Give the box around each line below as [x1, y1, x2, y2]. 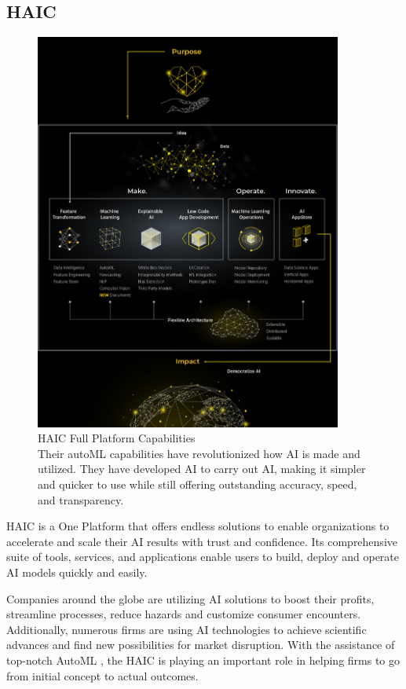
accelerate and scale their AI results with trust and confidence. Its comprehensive [6, 533, 397, 549]
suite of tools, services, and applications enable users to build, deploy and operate [6, 548, 400, 565]
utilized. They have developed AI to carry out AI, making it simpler [38, 460, 366, 477]
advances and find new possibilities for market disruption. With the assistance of [6, 636, 395, 653]
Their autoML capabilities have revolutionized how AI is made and [38, 445, 360, 461]
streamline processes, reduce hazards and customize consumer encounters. [6, 606, 361, 622]
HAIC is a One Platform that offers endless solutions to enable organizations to [6, 518, 390, 534]
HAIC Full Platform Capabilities [38, 430, 196, 446]
